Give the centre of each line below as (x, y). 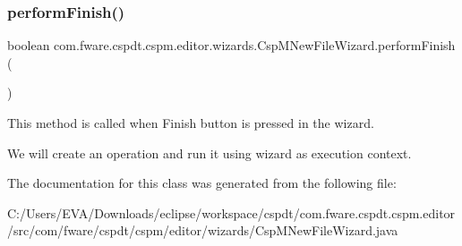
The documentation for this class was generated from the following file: (202, 183)
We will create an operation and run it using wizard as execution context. (210, 153)
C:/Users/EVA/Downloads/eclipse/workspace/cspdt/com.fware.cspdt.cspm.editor (231, 212)
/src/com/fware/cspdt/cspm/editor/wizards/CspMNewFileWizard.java (203, 230)
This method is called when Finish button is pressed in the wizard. (191, 123)
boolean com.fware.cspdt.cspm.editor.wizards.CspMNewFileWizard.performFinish (231, 45)
